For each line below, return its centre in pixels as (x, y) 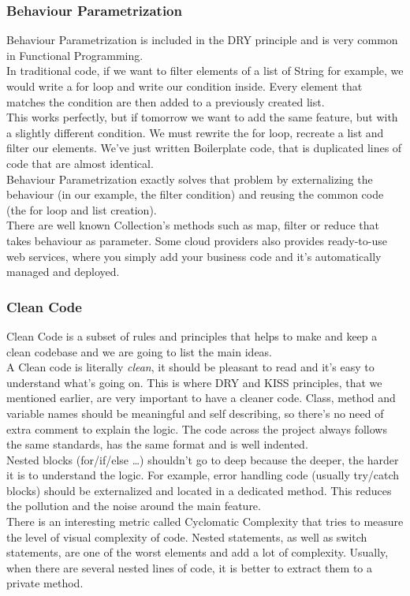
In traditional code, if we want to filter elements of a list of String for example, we (205, 71)
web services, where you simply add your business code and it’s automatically (194, 256)
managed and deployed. (63, 272)
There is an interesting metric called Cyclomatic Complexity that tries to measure (205, 521)
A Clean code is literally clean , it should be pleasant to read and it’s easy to (190, 367)
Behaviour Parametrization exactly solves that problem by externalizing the (190, 179)
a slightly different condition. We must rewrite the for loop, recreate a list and (195, 132)
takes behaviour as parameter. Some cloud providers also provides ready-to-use (197, 240)
